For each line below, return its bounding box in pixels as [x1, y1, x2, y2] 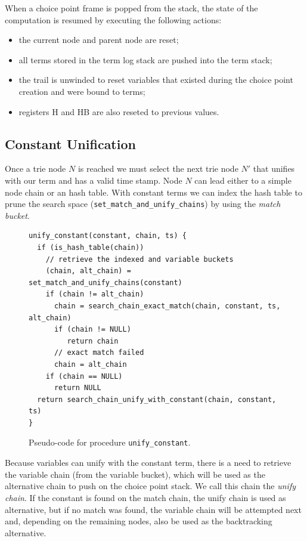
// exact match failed [54, 348, 144, 357]
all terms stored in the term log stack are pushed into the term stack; [18, 53, 272, 66]
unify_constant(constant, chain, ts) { [29, 231, 187, 240]
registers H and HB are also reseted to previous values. [18, 105, 219, 118]
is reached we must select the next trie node [77, 162, 238, 175]
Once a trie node [5, 162, 66, 175]
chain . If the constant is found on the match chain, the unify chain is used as [5, 491, 286, 503]
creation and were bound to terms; [18, 85, 145, 97]
